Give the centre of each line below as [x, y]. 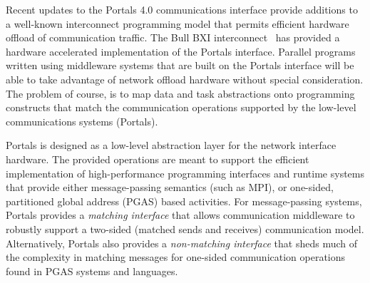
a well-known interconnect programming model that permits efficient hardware [178, 23]
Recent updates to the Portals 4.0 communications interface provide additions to [182, 9]
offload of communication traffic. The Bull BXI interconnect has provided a [173, 37]
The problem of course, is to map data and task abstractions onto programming [180, 93]
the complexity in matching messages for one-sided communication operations [176, 257]
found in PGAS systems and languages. [92, 271]
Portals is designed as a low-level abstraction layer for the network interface [171, 145]
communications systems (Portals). [82, 121]
